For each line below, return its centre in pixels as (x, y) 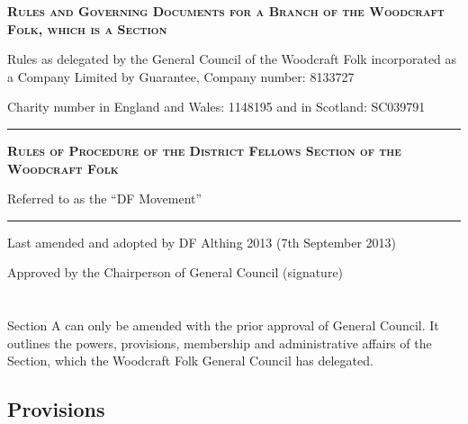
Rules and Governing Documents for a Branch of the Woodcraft (226, 11)
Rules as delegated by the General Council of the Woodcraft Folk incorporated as (232, 59)
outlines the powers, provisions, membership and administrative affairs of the (220, 343)
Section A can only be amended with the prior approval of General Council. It (223, 325)
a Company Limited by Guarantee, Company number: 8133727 (181, 76)
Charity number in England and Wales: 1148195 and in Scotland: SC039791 (216, 107)
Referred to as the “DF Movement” (105, 198)
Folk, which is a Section (87, 28)
